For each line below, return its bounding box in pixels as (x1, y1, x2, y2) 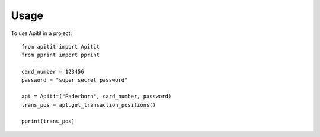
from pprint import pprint (21, 52, 100, 59)
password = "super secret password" (21, 77, 128, 83)
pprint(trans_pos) (21, 118, 75, 125)
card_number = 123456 (21, 68, 84, 75)
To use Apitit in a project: (11, 30, 72, 37)
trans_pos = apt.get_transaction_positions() (21, 101, 156, 108)
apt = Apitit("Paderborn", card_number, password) (21, 93, 172, 100)
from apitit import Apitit (21, 43, 100, 50)
